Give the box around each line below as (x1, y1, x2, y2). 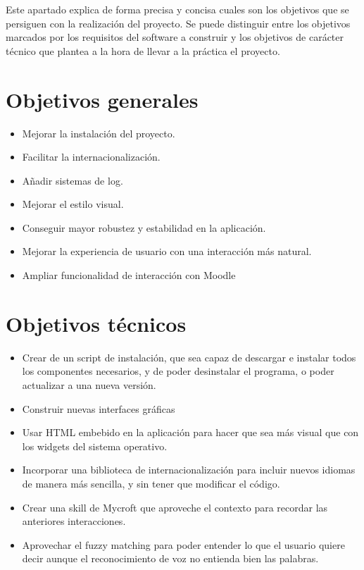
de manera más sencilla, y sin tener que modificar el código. (22, 476, 280, 490)
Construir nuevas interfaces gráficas (22, 401, 175, 416)
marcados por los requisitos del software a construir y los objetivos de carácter (6, 30, 344, 44)
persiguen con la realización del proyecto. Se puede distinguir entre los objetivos (6, 16, 351, 30)
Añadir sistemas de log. (22, 173, 123, 187)
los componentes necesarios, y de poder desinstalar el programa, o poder (22, 364, 334, 378)
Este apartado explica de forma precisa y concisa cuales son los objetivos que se (6, 2, 349, 16)
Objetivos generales (6, 85, 199, 113)
